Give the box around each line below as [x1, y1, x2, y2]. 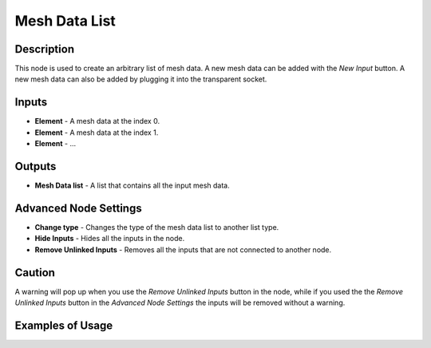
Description [14, 42, 75, 56]
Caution [14, 266, 56, 279]
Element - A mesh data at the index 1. [34, 128, 159, 137]
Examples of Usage [14, 318, 113, 332]
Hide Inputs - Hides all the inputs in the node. [34, 234, 185, 243]
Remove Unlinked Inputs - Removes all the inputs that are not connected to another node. [34, 244, 332, 255]
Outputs [14, 160, 57, 173]
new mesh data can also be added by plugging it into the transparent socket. [14, 74, 267, 84]
